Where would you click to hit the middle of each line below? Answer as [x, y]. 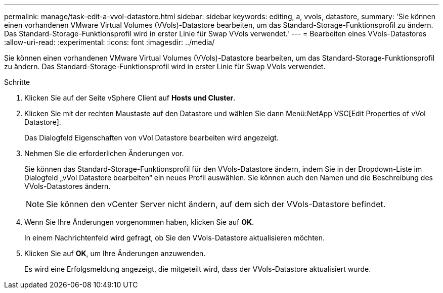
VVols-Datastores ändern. [68, 186]
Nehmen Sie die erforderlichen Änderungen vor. [104, 153]
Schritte [17, 82]
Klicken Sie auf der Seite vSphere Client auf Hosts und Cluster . [130, 98]
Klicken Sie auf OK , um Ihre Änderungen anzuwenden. [115, 253]
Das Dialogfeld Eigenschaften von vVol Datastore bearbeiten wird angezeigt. [151, 138]
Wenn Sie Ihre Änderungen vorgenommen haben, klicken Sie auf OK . [139, 222]
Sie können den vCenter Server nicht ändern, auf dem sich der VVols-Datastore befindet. [216, 204]
